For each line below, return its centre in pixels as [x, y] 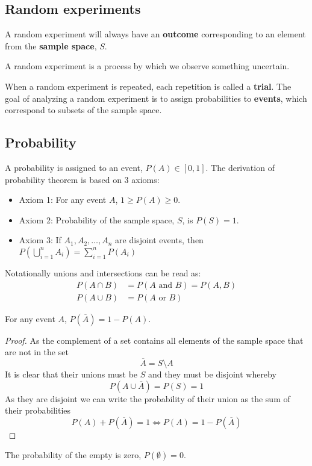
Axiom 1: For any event [63, 200]
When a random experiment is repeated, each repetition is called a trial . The [148, 86]
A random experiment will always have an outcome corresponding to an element [155, 34]
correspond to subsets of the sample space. [83, 110]
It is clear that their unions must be [71, 374]
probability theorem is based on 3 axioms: [82, 179]
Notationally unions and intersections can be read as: [103, 272]
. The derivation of [240, 167]
